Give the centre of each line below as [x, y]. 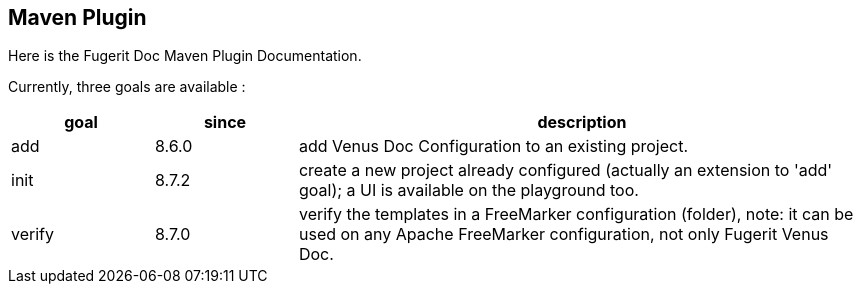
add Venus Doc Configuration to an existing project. [493, 146]
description [582, 122]
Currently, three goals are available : [127, 87]
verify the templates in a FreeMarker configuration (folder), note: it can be [576, 214]
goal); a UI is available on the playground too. [468, 190]
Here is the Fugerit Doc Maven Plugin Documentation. [185, 56]
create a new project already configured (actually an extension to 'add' [565, 170]
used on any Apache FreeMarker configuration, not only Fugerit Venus [563, 234]
